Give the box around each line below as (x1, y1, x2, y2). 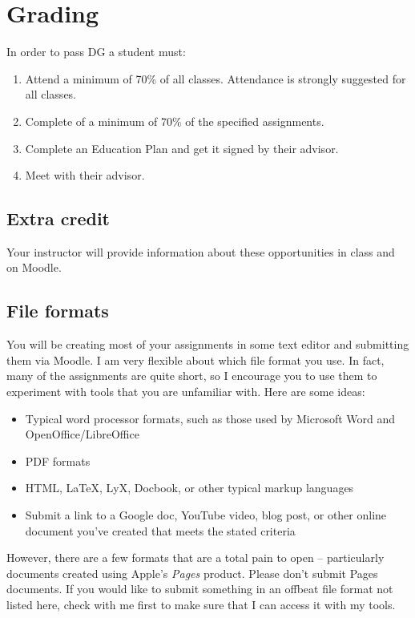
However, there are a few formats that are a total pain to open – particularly (6, 549, 385, 566)
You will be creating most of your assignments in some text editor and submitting (6, 336, 409, 353)
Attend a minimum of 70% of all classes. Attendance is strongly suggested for (25, 70, 406, 87)
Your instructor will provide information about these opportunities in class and (6, 243, 395, 260)
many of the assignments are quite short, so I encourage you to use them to (6, 367, 377, 384)
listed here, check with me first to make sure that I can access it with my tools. (6, 596, 396, 612)
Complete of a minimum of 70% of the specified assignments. (25, 112, 324, 129)
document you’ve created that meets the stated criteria (25, 522, 296, 539)
